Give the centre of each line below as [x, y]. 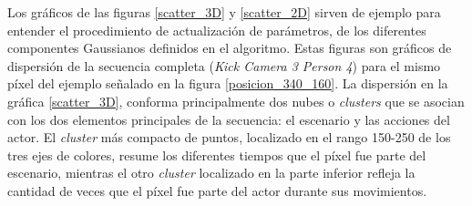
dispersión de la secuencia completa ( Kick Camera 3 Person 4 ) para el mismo [224, 65]
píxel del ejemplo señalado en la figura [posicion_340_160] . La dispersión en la [228, 83]
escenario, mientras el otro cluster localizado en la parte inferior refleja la [211, 173]
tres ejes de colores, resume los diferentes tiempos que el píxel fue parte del [217, 154]
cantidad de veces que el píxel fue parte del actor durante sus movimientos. [217, 190]
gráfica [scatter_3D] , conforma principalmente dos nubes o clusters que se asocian [236, 101]
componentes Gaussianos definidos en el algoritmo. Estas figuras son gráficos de [230, 48]
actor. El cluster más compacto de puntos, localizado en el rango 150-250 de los [229, 137]
